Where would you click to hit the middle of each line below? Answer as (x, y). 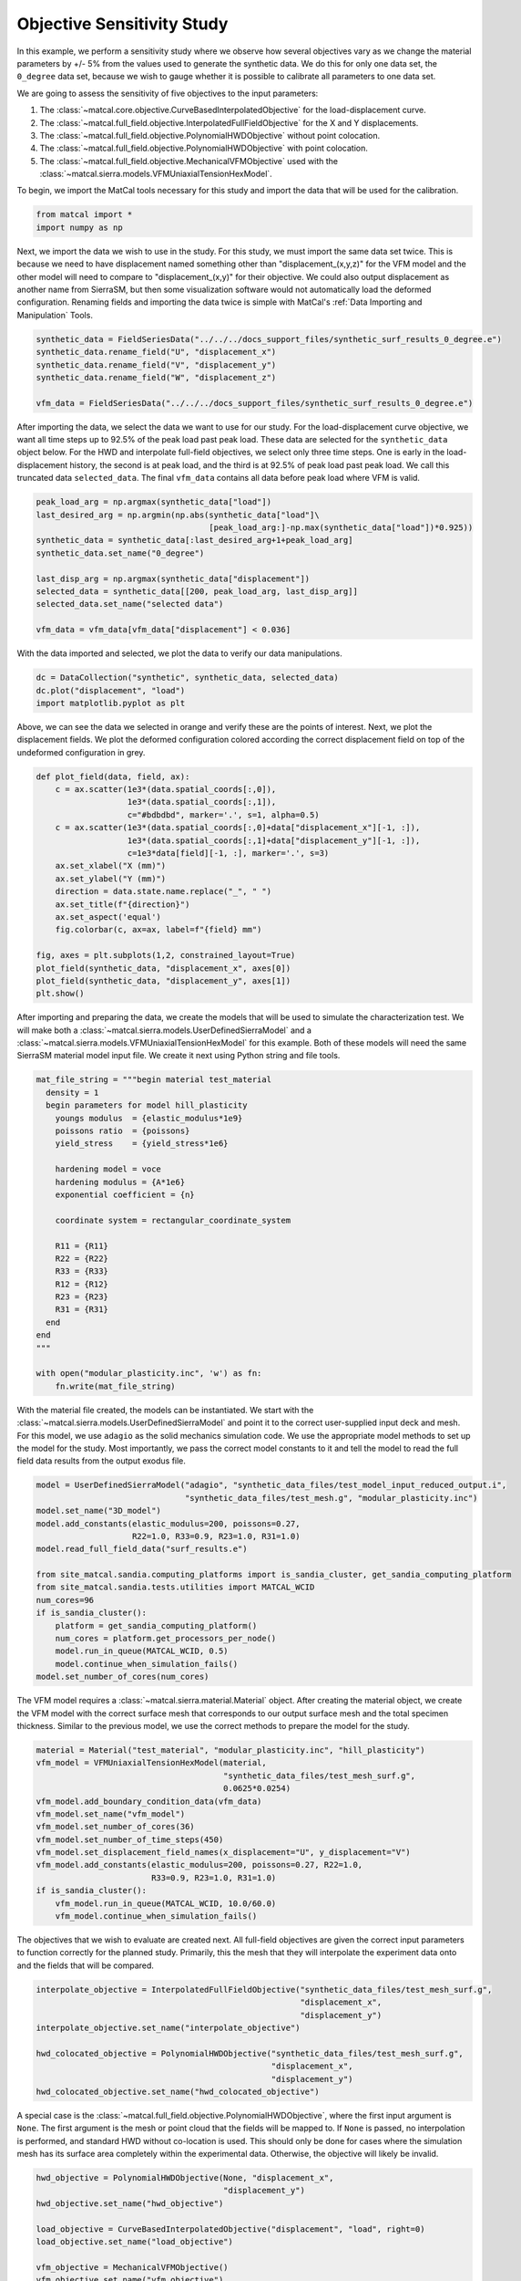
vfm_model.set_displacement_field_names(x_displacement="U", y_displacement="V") (224, 1853)
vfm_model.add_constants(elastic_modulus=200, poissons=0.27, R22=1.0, (199, 1865)
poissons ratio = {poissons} (123, 1130)
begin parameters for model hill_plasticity (147, 1105)
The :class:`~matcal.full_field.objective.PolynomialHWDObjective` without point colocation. (210, 135)
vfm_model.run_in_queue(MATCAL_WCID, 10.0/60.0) (166, 1903)
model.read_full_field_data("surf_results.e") (142, 1549)
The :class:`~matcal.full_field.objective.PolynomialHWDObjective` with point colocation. (204, 148)
